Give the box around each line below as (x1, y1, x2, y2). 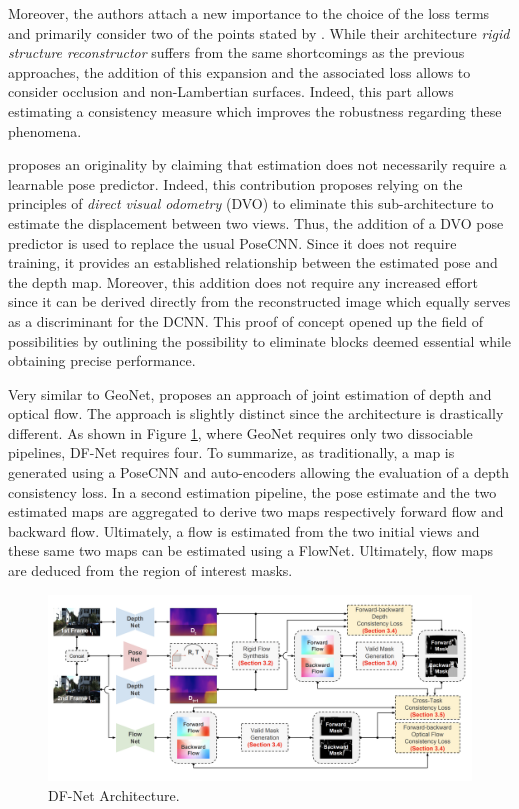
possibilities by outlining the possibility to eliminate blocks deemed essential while (8, 330, 512, 351)
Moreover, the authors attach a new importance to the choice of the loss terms (8, 3, 490, 23)
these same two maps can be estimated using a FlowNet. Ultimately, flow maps (8, 540, 494, 561)
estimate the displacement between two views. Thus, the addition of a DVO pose (8, 212, 504, 233)
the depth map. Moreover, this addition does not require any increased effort (8, 271, 478, 292)
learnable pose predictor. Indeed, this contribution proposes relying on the (8, 173, 463, 194)
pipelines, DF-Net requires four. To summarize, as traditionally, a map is (8, 442, 455, 463)
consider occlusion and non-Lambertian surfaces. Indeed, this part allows (8, 81, 454, 102)
